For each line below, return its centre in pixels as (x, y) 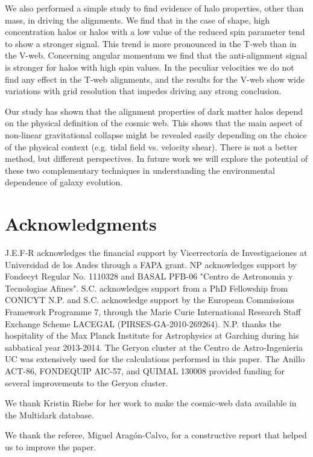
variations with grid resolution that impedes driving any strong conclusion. (143, 91)
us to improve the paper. (51, 446)
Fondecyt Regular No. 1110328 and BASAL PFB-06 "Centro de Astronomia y (149, 276)
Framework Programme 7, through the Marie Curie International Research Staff (153, 312)
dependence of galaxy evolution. (64, 182)
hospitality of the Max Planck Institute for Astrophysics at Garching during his (152, 335)
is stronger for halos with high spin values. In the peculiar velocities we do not (150, 67)
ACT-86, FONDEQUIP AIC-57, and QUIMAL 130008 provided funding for (145, 370)
